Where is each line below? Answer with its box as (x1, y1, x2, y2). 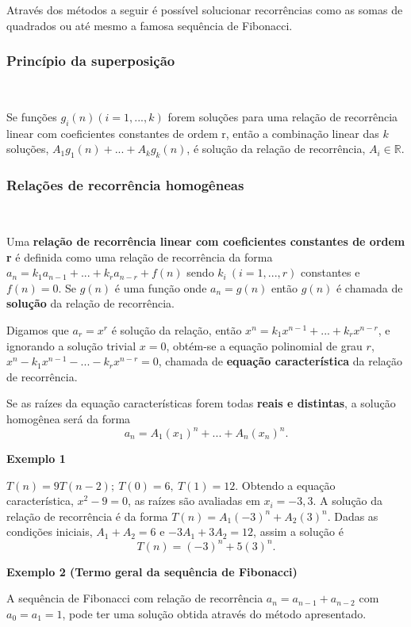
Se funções (6, 109, 57, 124)
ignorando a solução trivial (6, 337, 136, 354)
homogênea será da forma (6, 410, 131, 426)
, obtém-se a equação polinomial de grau (166, 337, 363, 354)
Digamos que (6, 321, 69, 338)
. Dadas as (327, 507, 378, 524)
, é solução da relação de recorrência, (186, 140, 366, 157)
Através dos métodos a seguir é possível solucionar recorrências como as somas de (6, 2, 403, 17)
